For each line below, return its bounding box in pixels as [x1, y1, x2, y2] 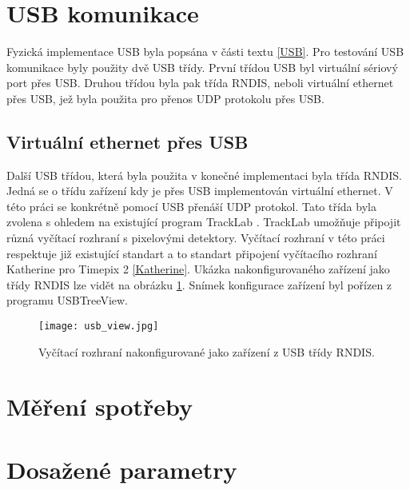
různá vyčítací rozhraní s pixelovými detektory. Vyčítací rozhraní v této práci [6, 229, 385, 246]
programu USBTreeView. [6, 292, 128, 309]
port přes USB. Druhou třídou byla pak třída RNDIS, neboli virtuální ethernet [6, 74, 394, 91]
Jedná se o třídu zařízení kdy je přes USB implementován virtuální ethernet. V [6, 182, 393, 199]
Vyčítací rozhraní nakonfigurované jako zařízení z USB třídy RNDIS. [38, 343, 375, 360]
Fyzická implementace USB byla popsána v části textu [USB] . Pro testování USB [6, 43, 404, 60]
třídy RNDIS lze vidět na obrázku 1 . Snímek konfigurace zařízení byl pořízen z [6, 276, 392, 293]
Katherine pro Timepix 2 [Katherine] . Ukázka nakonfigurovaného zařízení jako [6, 261, 390, 277]
